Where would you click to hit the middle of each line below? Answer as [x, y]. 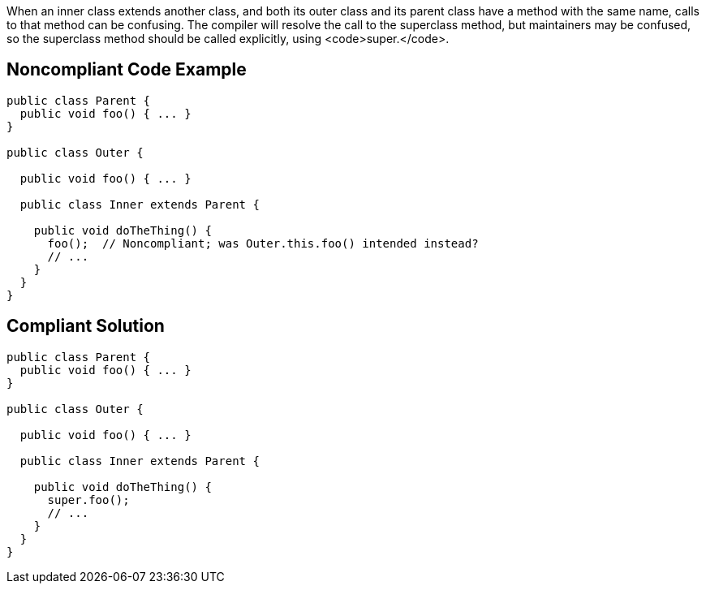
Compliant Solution [86, 326]
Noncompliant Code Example [127, 70]
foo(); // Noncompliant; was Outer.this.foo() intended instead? [263, 243]
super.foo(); [88, 500]
